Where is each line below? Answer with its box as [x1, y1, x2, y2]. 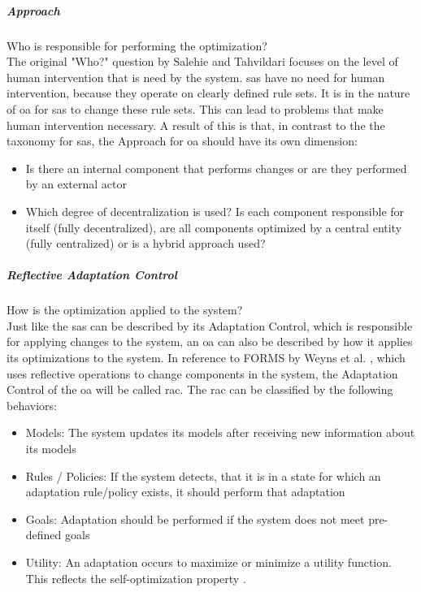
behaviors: [7, 396, 57, 413]
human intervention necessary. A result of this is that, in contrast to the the [7, 116, 385, 133]
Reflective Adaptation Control [7, 266, 177, 283]
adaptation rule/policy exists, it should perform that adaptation [25, 483, 345, 500]
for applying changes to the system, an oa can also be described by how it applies [7, 333, 413, 350]
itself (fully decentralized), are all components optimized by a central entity [25, 218, 402, 236]
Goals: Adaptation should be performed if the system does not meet [25, 510, 365, 527]
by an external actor [25, 175, 127, 192]
